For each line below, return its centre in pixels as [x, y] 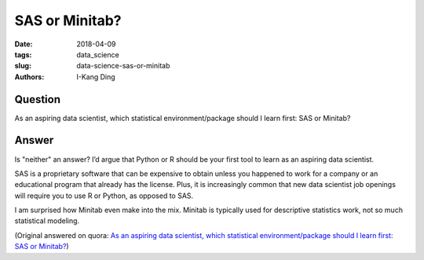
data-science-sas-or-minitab [123, 66]
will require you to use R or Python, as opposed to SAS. [104, 196]
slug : [23, 66]
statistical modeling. [47, 221]
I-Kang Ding [96, 77]
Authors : [29, 77]
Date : [24, 44]
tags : [23, 54]
